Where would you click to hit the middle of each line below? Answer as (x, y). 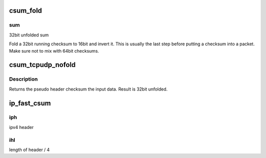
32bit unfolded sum (29, 35)
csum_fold (26, 11)
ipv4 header (21, 127)
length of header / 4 (30, 150)
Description (23, 79)
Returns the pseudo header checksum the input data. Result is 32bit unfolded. (88, 89)
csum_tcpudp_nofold (42, 65)
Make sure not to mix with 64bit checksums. (54, 51)
